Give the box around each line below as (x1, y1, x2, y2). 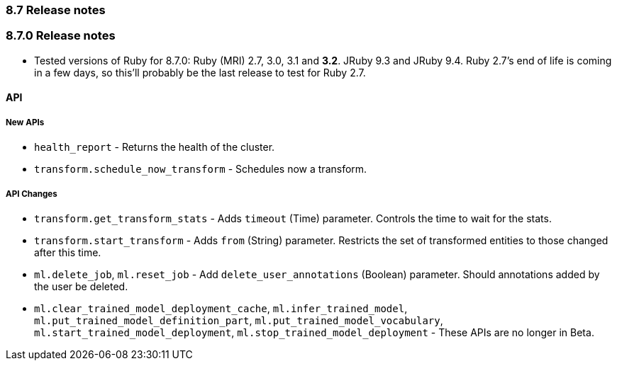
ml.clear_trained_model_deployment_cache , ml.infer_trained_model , (34, 302, 408, 314)
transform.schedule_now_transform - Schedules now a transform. (34, 163, 367, 176)
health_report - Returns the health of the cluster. (34, 141, 275, 154)
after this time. (34, 246, 101, 258)
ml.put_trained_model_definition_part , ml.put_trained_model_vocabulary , (34, 314, 443, 326)
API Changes (6, 188, 57, 199)
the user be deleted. (34, 280, 128, 292)
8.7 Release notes (6, 3, 106, 17)
